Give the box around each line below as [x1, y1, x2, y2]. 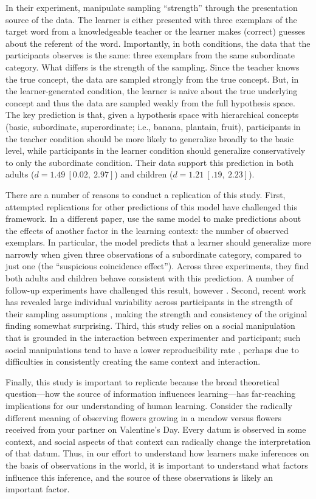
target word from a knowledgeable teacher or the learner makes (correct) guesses [5, 25, 306, 38]
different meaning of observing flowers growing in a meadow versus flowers [5, 411, 282, 424]
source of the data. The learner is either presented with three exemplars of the [5, 13, 297, 26]
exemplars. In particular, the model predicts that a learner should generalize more [5, 236, 311, 249]
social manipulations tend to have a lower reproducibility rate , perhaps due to [5, 343, 299, 356]
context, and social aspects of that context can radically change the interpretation [5, 435, 311, 447]
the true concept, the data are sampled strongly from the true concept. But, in [5, 72, 299, 85]
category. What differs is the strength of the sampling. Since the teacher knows [5, 60, 300, 73]
